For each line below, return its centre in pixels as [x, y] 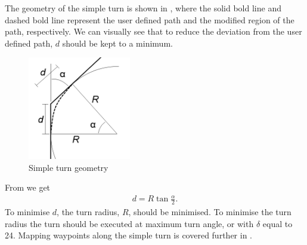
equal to [277, 223]
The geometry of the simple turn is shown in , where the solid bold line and [143, 8]
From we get [28, 187]
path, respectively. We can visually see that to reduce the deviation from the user [153, 31]
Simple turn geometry [69, 167]
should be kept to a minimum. [117, 43]
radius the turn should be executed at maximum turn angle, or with [129, 223]
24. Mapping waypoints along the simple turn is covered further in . [128, 235]
